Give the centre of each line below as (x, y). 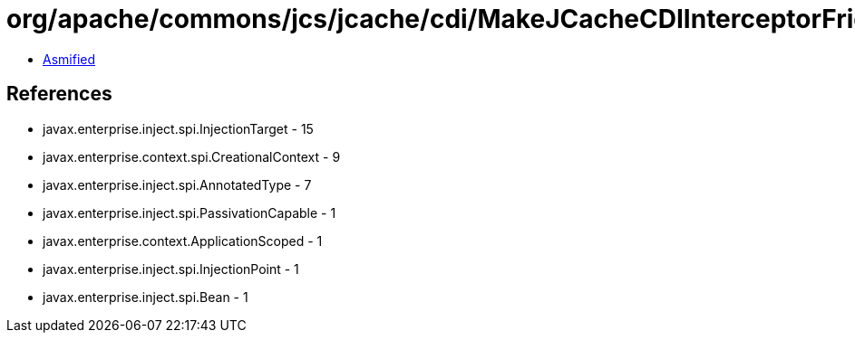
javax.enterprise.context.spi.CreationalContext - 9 (192, 156)
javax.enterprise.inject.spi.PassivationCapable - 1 (189, 212)
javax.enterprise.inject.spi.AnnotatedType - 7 (177, 184)
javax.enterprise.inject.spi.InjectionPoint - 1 (171, 269)
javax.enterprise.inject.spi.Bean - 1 (146, 297)
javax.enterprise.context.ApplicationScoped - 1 (183, 241)
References (59, 94)
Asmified (69, 59)
